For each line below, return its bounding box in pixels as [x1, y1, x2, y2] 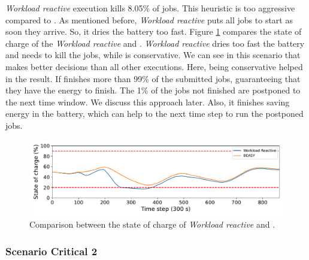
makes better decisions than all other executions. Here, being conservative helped [5, 60, 303, 72]
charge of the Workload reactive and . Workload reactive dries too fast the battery [5, 37, 305, 49]
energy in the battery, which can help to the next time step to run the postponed [5, 107, 304, 120]
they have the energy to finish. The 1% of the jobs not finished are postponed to [5, 84, 301, 96]
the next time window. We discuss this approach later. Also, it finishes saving [5, 95, 290, 108]
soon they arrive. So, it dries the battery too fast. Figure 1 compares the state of [5, 25, 302, 38]
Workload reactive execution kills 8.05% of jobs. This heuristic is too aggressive [5, 2, 295, 14]
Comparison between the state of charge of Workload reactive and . [29, 218, 275, 231]
